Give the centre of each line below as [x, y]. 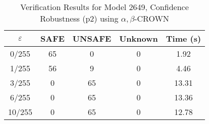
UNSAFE [92, 38]
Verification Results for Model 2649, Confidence [104, 7]
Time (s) [184, 38]
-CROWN [152, 18]
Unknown [139, 38]
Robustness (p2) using [79, 18]
